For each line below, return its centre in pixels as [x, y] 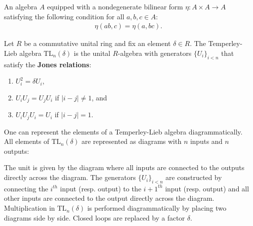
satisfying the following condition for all [64, 16]
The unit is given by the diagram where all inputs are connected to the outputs [124, 167]
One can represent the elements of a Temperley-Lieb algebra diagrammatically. [123, 131]
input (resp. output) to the [101, 188]
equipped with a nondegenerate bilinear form [115, 6]
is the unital [92, 53]
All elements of [27, 141]
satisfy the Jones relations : [48, 64]
